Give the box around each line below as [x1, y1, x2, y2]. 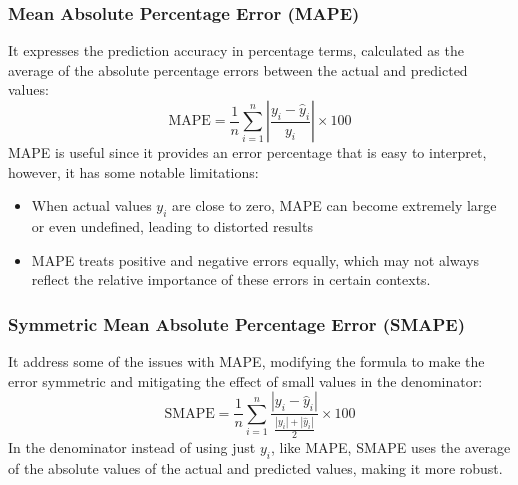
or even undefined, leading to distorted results [31, 215, 313, 236]
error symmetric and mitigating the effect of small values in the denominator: [8, 370, 483, 391]
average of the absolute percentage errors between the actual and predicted [8, 59, 468, 80]
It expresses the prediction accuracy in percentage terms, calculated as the [8, 40, 464, 61]
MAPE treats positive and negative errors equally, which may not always [31, 249, 480, 270]
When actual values [31, 195, 152, 216]
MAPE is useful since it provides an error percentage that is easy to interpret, [8, 142, 487, 162]
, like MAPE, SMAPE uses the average [270, 437, 511, 458]
